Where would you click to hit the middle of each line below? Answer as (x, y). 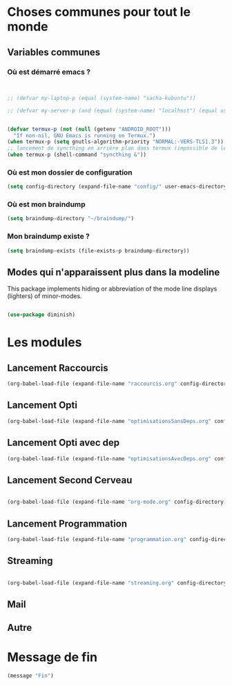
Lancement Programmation (67, 523)
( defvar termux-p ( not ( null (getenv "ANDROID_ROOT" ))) (89, 129)
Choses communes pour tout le (99, 12)
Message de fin (52, 657)
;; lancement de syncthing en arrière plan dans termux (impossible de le (117, 148)
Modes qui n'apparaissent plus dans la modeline (114, 272)
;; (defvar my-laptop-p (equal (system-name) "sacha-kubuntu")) (101, 98)
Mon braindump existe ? (48, 237)
